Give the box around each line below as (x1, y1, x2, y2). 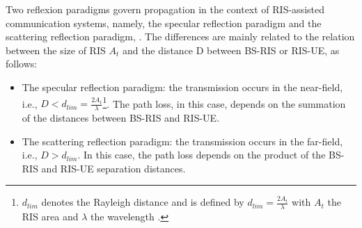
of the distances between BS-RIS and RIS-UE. (22, 111, 220, 125)
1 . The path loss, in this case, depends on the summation (102, 94, 346, 111)
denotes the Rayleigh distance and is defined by (41, 195, 244, 209)
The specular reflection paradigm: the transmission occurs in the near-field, (22, 79, 343, 94)
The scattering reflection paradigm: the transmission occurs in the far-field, (22, 133, 343, 148)
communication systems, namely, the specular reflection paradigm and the (6, 15, 322, 30)
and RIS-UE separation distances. (41, 161, 186, 175)
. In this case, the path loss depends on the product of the (77, 147, 326, 162)
